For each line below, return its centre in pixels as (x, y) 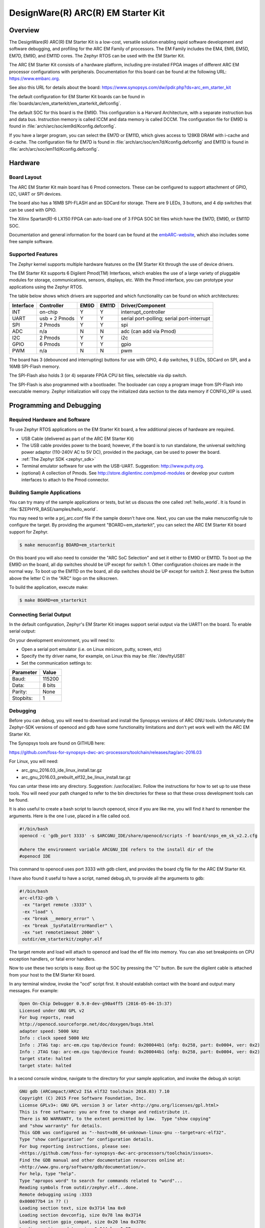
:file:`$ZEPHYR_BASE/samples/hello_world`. (53, 509)
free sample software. (31, 242)
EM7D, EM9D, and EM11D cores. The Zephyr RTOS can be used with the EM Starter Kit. (97, 56)
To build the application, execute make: (49, 587)
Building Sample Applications (45, 492)
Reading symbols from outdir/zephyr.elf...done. (79, 1188)
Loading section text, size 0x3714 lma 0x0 (73, 1208)
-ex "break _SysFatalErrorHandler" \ (67, 925)
